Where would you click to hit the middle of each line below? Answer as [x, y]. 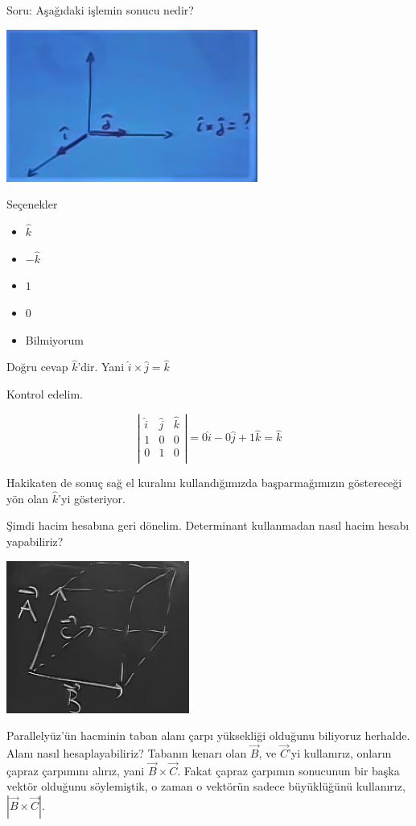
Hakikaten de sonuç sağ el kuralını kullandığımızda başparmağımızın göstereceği [204, 483]
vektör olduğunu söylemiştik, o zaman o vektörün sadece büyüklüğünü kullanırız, [206, 786]
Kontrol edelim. [45, 393]
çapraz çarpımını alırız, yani [76, 770]
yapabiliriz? [35, 541]
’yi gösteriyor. [92, 498]
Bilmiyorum [54, 339]
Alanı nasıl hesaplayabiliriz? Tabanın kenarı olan [127, 753]
